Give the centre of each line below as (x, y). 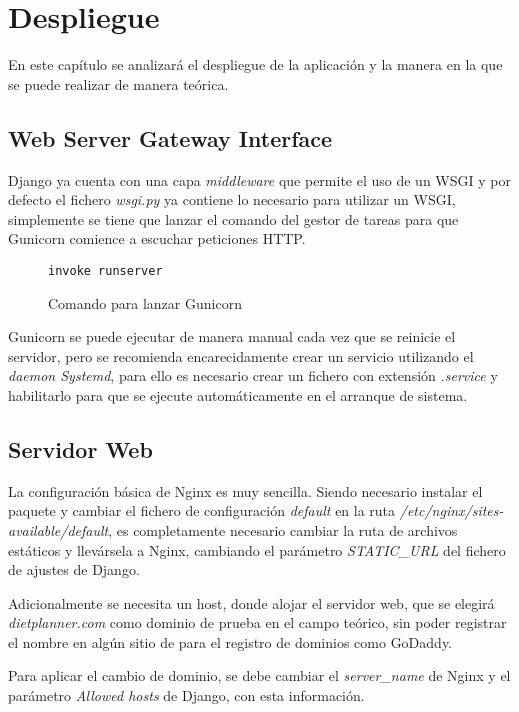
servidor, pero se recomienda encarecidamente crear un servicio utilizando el (241, 355)
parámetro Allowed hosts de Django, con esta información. (186, 695)
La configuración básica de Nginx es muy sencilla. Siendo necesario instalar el (245, 490)
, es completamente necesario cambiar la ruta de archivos (283, 529)
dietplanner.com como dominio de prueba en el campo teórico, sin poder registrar (257, 622)
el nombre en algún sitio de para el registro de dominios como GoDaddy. (230, 641)
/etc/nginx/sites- (451, 510)
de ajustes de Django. (74, 569)
